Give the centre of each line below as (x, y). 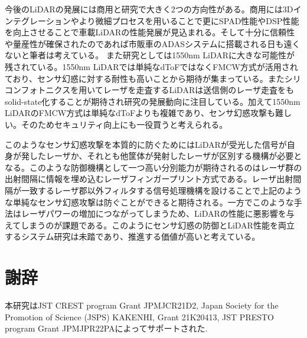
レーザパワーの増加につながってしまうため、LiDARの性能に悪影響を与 (158, 213)
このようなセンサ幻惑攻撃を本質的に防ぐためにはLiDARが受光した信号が (146, 144)
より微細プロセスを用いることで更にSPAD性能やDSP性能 (189, 20)
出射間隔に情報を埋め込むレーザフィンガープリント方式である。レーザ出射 (149, 179)
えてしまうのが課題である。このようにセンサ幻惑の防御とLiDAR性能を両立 (150, 225)
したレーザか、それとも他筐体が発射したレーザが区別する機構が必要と (166, 156)
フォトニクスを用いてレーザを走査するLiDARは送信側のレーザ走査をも (157, 90)
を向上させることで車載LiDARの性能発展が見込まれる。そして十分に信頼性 (150, 32)
